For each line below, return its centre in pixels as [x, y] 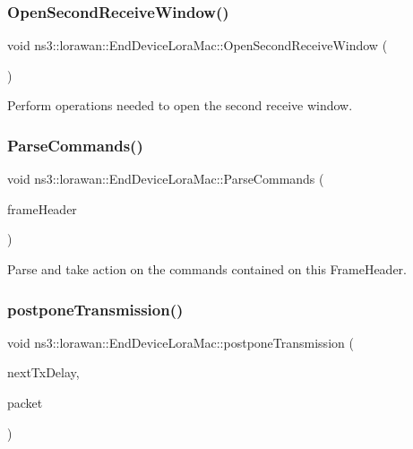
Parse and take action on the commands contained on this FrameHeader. [207, 269]
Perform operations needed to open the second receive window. [180, 105]
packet [25, 402]
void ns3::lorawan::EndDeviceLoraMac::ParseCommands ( [166, 179]
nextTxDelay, [43, 372]
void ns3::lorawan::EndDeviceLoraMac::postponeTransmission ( [181, 342]
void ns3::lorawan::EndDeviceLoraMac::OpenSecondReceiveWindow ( [198, 45]
